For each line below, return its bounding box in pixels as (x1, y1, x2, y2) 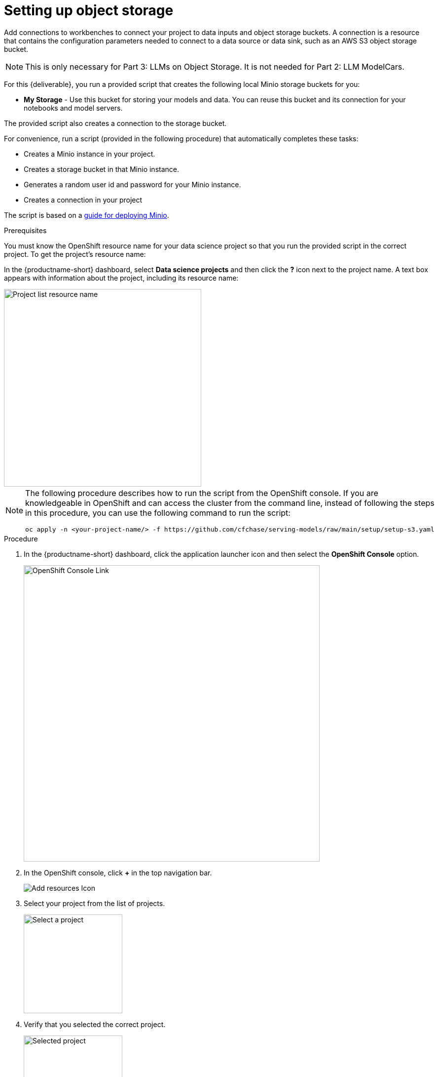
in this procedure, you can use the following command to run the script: (25, 507, 291, 518)
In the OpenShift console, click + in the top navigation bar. (24, 868, 212, 877)
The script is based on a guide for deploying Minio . (4, 210, 169, 219)
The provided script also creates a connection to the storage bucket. (4, 119, 227, 127)
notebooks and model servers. (24, 103, 123, 112)
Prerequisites (4, 226, 47, 235)
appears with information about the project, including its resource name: (4, 273, 239, 282)
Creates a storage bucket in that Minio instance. (24, 165, 179, 173)
